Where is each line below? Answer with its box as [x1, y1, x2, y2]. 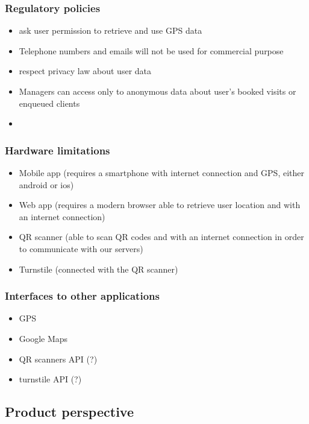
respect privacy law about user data [19, 65, 152, 77]
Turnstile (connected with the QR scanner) [19, 262, 178, 275]
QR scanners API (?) [19, 352, 98, 365]
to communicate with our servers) [19, 242, 143, 255]
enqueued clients [19, 97, 80, 109]
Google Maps [19, 332, 68, 344]
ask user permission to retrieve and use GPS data [19, 24, 202, 37]
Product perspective [5, 402, 134, 421]
